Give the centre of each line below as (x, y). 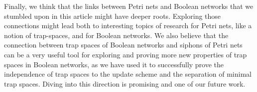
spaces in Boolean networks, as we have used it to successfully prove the (114, 64)
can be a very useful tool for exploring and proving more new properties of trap (126, 54)
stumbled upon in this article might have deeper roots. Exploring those (113, 16)
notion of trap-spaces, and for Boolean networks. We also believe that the (116, 35)
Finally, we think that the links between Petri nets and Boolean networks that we (129, 6)
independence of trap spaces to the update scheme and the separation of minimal (128, 74)
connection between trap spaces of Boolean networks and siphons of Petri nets (123, 45)
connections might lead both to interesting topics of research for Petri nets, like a (128, 25)
